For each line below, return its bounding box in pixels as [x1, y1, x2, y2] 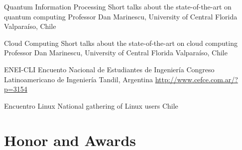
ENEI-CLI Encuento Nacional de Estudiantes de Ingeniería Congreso [4, 64, 215, 74]
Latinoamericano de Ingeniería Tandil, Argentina [4, 74, 153, 84]
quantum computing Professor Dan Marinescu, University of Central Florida [4, 11, 238, 21]
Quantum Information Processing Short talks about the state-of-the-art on [4, 1, 232, 11]
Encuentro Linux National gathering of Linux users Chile [4, 100, 178, 111]
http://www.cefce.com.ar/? [155, 74, 238, 84]
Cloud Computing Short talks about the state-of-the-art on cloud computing [4, 37, 238, 48]
